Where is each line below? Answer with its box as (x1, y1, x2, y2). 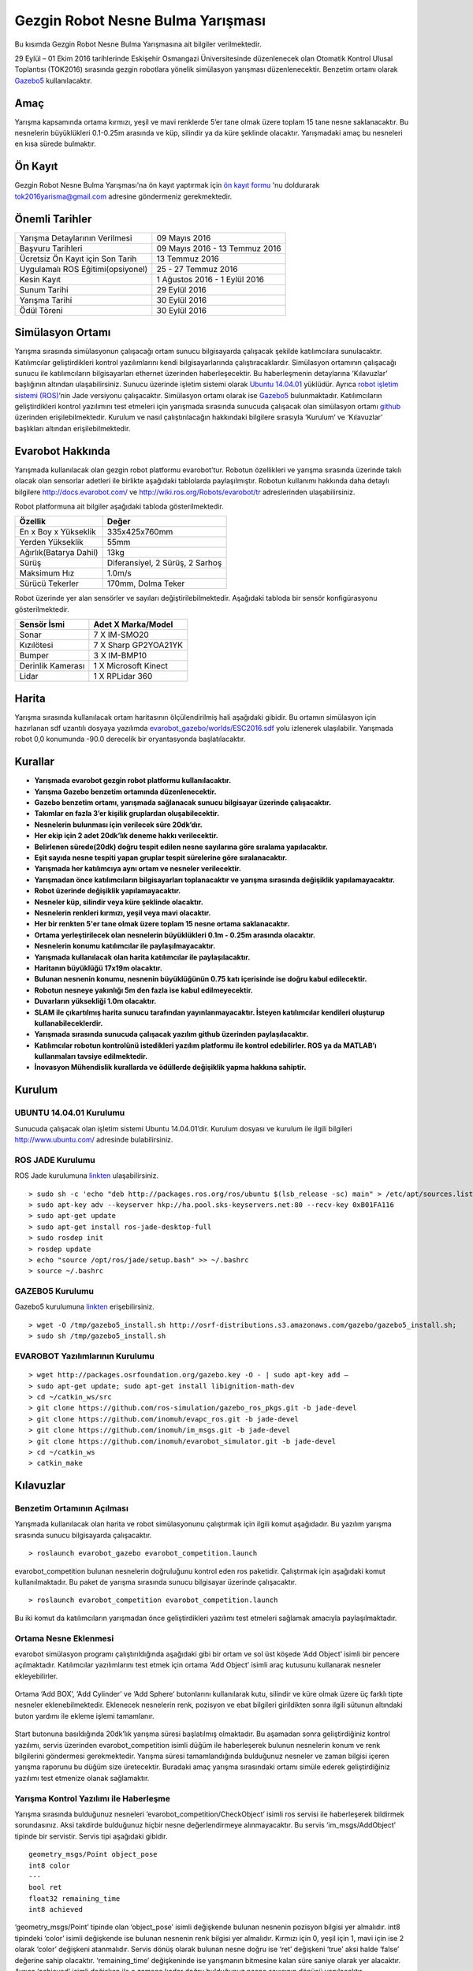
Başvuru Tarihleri (19, 243, 83, 254)
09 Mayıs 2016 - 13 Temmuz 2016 (156, 243, 281, 254)
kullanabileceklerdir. (34, 1018, 103, 1028)
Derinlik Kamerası (19, 661, 85, 672)
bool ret (28, 1883, 62, 1892)
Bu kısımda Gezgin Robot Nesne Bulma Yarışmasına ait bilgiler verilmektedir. (14, 39, 262, 49)
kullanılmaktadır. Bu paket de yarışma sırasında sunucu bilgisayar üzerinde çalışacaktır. (14, 1578, 297, 1586)
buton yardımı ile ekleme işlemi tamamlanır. (14, 1711, 155, 1720)
